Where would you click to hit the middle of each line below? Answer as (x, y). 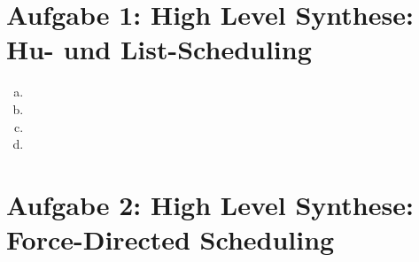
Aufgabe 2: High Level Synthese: (210, 204)
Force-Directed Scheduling (171, 239)
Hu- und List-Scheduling (159, 49)
